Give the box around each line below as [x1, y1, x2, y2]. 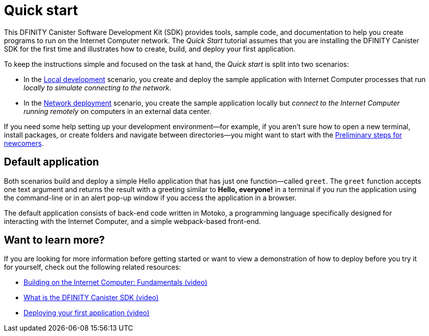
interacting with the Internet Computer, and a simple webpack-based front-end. [4, 217, 261, 225]
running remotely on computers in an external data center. [24, 107, 212, 115]
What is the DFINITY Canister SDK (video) [24, 293, 159, 302]
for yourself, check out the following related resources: [4, 263, 181, 272]
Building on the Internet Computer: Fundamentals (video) [24, 278, 208, 287]
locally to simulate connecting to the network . [24, 83, 172, 92]
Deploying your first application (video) [24, 308, 150, 317]
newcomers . [4, 139, 44, 147]
